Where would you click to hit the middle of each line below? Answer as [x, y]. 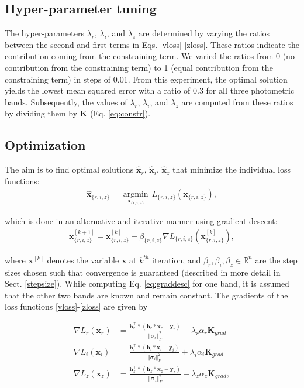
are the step [276, 260]
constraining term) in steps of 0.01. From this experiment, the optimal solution [146, 79]
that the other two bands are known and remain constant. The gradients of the [146, 295]
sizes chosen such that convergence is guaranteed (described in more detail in [143, 272]
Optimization [45, 145]
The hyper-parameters [44, 33]
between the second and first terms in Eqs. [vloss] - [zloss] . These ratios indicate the [152, 44]
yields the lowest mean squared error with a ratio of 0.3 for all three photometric [150, 90]
